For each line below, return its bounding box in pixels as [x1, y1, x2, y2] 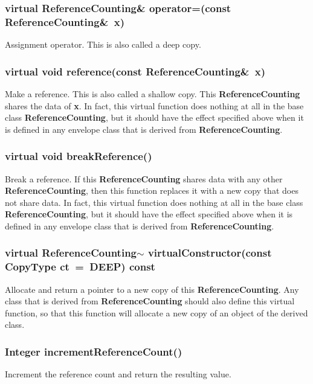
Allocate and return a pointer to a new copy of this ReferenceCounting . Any [5, 283, 299, 295]
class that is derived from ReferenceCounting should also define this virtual [5, 295, 295, 307]
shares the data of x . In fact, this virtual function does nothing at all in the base [5, 99, 304, 112]
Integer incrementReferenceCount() [5, 344, 182, 359]
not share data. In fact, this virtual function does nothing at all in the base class [5, 196, 303, 208]
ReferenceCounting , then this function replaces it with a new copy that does [5, 184, 298, 197]
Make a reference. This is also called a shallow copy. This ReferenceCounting [5, 87, 300, 100]
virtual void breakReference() [5, 149, 152, 164]
